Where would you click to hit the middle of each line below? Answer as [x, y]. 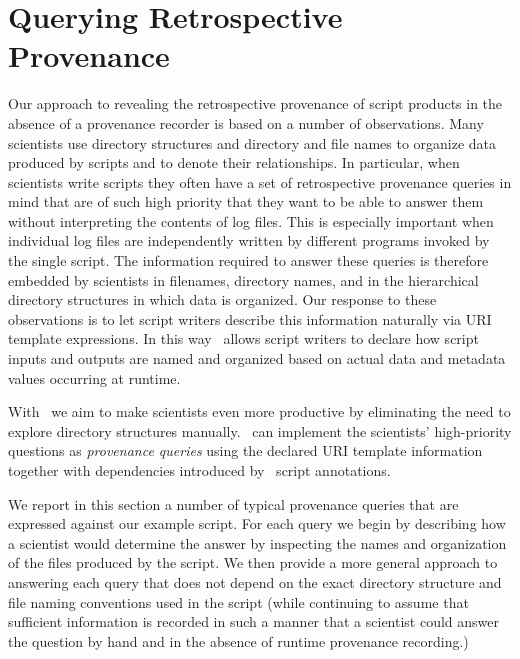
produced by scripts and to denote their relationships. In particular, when [234, 162]
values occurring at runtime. [94, 377]
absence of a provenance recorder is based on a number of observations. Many [246, 122]
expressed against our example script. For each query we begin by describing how [257, 523]
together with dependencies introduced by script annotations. [199, 470]
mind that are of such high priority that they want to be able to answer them [246, 201]
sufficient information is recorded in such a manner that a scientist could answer [254, 621]
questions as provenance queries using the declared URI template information [245, 450]
